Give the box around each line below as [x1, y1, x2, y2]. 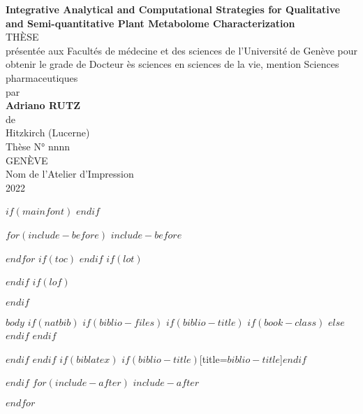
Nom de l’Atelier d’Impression [6, 166, 134, 181]
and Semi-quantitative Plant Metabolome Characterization [6, 15, 295, 30]
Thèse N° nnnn [6, 138, 71, 153]
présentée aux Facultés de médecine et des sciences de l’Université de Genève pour [6, 43, 357, 57]
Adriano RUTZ [6, 98, 81, 113]
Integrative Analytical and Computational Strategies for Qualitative [6, 2, 341, 16]
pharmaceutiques [6, 70, 78, 85]
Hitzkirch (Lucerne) [6, 125, 90, 140]
